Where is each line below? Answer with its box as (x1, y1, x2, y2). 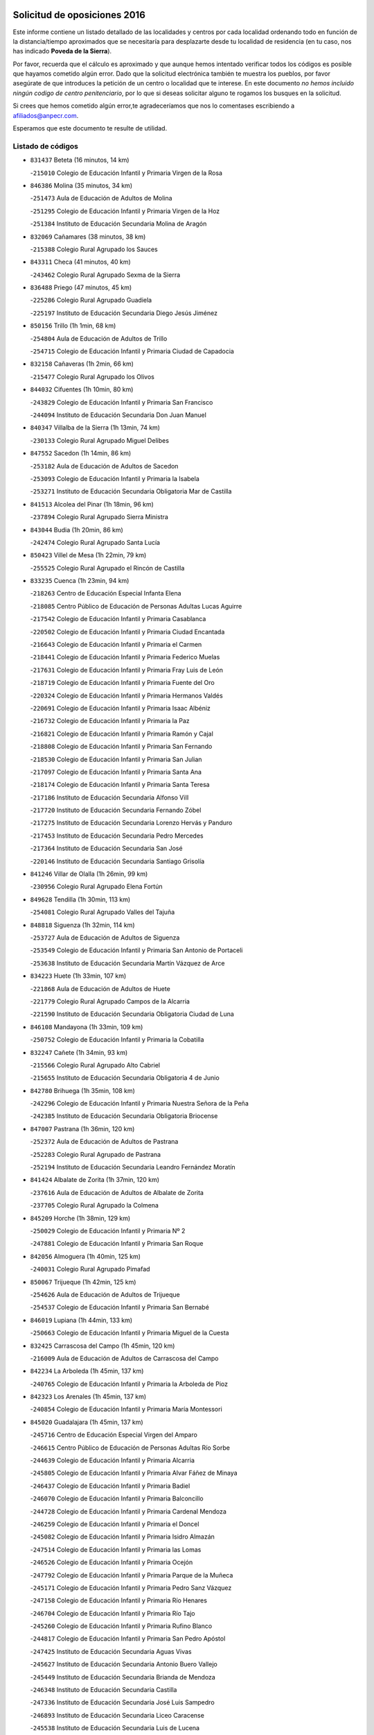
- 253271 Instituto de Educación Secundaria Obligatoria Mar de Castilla (30, 487, 232, 496)
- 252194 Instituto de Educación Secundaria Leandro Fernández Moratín (30, 1163, 235, 1171)
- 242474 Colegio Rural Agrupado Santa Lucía (30, 538, 161, 546)
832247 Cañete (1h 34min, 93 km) (30, 1048, 128, 1056)
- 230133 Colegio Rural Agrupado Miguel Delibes (30, 436, 170, 444)
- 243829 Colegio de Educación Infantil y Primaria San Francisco (30, 398, 213, 406)
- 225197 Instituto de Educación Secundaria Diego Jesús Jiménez (30, 309, 218, 317)
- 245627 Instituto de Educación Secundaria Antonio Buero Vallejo (30, 1660, 217, 1668)
